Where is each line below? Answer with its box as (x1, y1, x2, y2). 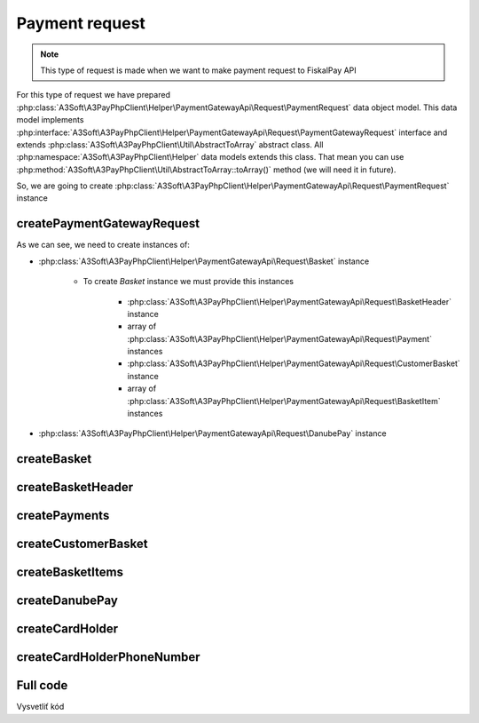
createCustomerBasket (16, 536, 148, 552)
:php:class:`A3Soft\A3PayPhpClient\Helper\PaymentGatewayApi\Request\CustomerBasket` (127, 358, 460, 369)
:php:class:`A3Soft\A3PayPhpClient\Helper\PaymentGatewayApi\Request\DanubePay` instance (38, 428, 387, 439)
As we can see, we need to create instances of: (16, 240, 191, 250)
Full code (16, 678, 68, 693)
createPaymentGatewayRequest (16, 216, 200, 231)
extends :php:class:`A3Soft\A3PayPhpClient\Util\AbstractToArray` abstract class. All (16, 139, 324, 150)
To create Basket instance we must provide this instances (82, 276, 294, 287)
